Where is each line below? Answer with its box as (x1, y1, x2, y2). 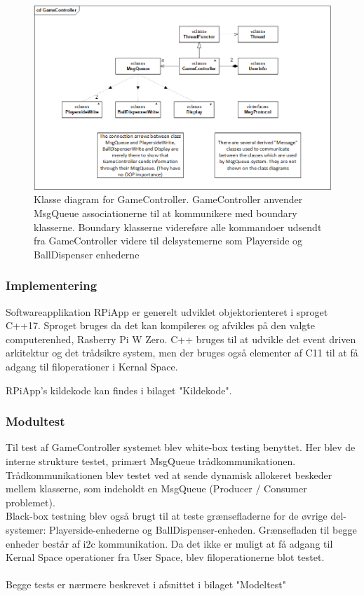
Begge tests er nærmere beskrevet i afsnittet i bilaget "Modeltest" (6, 577, 287, 592)
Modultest (6, 413, 65, 430)
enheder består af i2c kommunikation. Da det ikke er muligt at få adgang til (6, 536, 333, 550)
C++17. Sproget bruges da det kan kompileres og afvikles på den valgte (6, 318, 315, 333)
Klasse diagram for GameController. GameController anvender (34, 192, 303, 207)
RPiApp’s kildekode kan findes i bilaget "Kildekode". (6, 382, 232, 397)
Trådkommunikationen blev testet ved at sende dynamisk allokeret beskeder (6, 467, 332, 482)
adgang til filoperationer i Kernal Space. (6, 359, 178, 374)
